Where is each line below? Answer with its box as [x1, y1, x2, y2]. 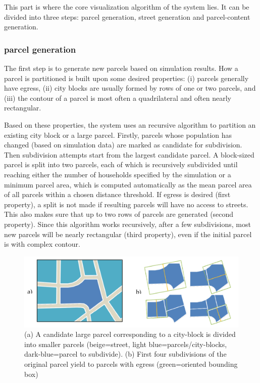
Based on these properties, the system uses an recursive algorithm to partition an [4, 119, 256, 130]
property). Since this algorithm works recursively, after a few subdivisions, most [4, 218, 251, 229]
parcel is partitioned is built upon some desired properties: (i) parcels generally [4, 72, 249, 83]
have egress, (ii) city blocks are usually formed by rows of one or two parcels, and [4, 83, 256, 93]
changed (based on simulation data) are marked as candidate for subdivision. [4, 139, 242, 150]
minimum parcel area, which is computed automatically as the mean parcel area [4, 179, 252, 189]
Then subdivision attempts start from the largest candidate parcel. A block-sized [4, 149, 254, 160]
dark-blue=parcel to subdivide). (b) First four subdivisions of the [24, 349, 227, 359]
